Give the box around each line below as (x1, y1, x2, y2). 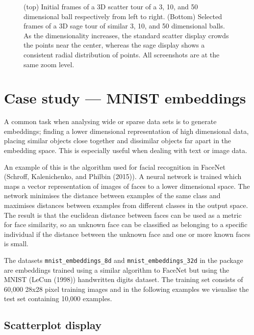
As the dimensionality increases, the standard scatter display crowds (24, 30, 229, 40)
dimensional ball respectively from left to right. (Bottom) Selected (24, 11, 222, 21)
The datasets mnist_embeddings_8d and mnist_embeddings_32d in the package (4, 255, 243, 265)
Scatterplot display (4, 317, 102, 333)
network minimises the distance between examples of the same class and (4, 190, 221, 201)
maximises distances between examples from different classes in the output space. (4, 200, 248, 210)
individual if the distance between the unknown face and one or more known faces (4, 229, 251, 239)
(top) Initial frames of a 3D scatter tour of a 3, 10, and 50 (24, 1, 198, 11)
